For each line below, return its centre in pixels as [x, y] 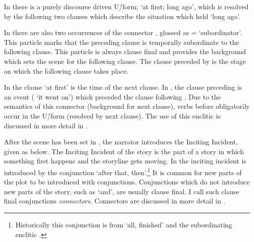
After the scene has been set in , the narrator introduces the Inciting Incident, [121, 142]
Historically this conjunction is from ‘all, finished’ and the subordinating [124, 224]
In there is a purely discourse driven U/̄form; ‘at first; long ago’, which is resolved [126, 6]
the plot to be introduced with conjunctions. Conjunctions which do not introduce [127, 182]
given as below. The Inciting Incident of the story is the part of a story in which [124, 151]
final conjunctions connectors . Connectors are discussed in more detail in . [115, 201]
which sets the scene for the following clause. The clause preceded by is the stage [125, 61]
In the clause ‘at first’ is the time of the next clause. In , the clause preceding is [123, 87]
